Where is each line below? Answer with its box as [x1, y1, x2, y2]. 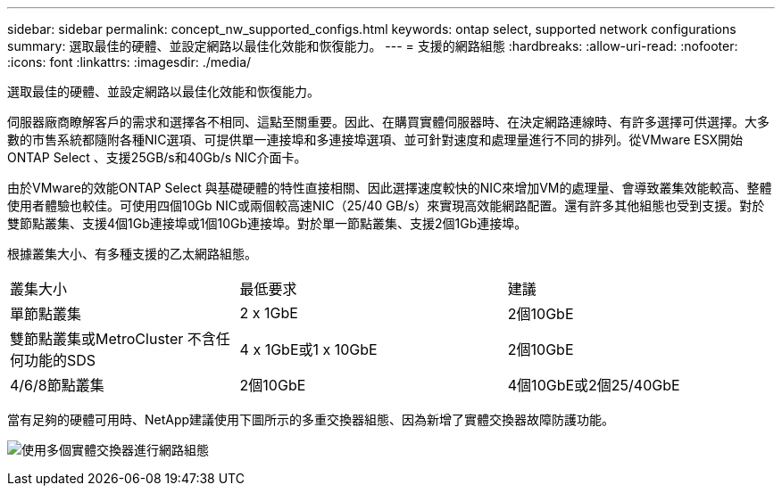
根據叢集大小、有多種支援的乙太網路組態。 [7, 246, 257, 261]
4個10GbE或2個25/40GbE [507, 376, 680, 394]
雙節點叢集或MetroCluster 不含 [10, 330, 216, 348]
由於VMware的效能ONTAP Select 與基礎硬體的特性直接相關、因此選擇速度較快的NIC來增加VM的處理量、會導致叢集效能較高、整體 [7, 180, 772, 195]
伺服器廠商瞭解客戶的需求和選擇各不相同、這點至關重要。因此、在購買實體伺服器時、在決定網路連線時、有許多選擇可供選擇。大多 [7, 114, 770, 129]
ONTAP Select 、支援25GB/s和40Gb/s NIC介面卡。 [7, 150, 307, 165]
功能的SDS [24, 351, 96, 369]
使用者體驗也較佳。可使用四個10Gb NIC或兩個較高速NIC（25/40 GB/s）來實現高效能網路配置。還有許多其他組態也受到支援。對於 [7, 198, 765, 213]
